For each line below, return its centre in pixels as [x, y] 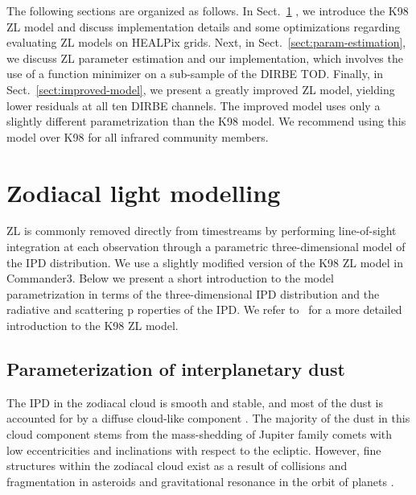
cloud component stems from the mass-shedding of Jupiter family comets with [200, 434]
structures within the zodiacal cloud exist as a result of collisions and [177, 466]
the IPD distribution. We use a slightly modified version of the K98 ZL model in [205, 262]
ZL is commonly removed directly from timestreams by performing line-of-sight [202, 231]
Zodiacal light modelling [144, 192]
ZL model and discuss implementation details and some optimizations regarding [204, 26]
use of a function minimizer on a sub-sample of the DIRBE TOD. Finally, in [195, 74]
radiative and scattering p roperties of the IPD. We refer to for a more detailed [204, 309]
